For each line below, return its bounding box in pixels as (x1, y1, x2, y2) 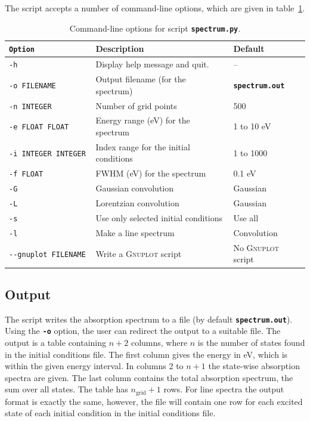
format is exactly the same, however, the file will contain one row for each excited (5, 395, 303, 407)
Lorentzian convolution (95, 197, 179, 209)
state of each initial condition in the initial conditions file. (5, 407, 216, 419)
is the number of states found (197, 336, 305, 349)
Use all (233, 212, 259, 224)
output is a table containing (5, 336, 107, 349)
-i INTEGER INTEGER (9, 149, 86, 158)
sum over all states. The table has (5, 383, 128, 395)
